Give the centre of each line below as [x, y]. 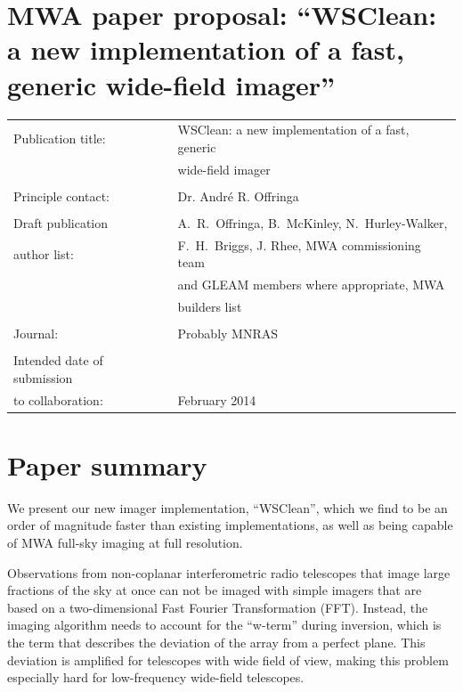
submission [43, 377]
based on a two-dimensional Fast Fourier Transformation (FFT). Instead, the [218, 607]
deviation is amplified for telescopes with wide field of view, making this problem [228, 659]
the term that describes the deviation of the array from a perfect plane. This [216, 642]
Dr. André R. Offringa [238, 195]
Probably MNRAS [228, 334]
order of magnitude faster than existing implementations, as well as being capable [230, 525]
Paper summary [107, 464]
